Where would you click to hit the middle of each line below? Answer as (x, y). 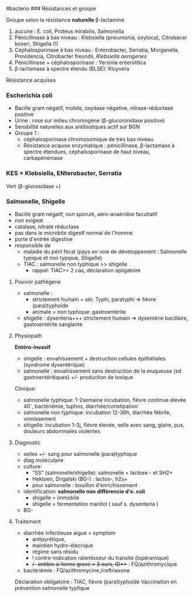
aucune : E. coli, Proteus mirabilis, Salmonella (69, 31)
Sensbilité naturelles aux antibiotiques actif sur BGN (77, 127)
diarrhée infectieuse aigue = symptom (69, 533)
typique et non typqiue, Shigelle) (63, 257)
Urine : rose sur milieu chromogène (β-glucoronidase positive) (90, 120)
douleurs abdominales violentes (62, 431)
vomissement (40, 418)
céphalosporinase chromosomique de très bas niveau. (89, 139)
